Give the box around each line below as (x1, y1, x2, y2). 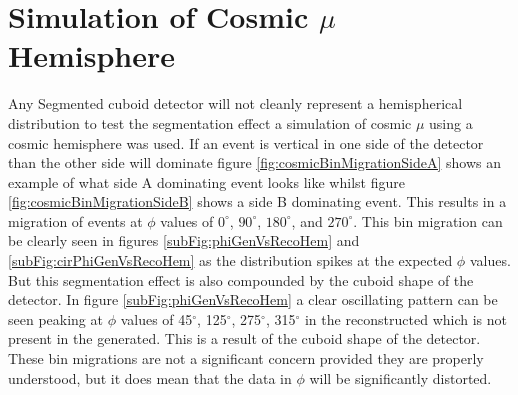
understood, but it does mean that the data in (8, 367, 292, 388)
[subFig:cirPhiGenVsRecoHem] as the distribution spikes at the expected (8, 250, 453, 271)
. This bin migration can (353, 210, 503, 231)
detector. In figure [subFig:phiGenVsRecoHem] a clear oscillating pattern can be (8, 289, 498, 310)
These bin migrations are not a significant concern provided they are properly (8, 348, 484, 369)
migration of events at (8, 210, 143, 231)
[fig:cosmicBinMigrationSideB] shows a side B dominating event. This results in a (8, 191, 507, 212)
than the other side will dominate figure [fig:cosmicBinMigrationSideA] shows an (8, 152, 501, 173)
